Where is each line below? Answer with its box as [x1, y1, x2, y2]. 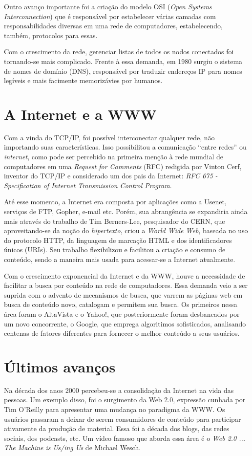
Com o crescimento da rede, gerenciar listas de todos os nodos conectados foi [4, 46, 234, 57]
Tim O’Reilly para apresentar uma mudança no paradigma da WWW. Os [4, 404, 225, 414]
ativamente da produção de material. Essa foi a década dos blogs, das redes [4, 423, 230, 434]
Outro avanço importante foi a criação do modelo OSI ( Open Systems [4, 1, 212, 11]
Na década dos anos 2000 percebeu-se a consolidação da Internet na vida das [4, 385, 234, 395]
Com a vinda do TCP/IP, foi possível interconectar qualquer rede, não [4, 132, 215, 142]
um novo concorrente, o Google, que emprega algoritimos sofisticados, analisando [4, 318, 246, 328]
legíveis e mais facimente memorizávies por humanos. [4, 75, 163, 86]
